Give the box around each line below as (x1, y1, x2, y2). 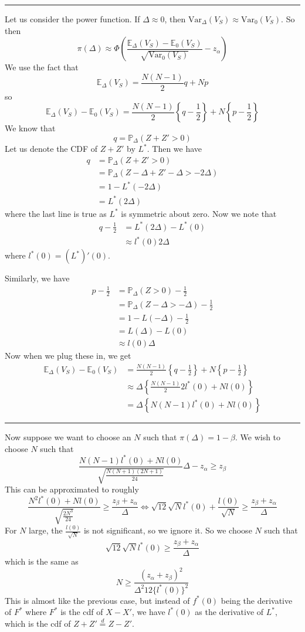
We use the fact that (5, 61, 79, 73)
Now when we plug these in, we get (5, 349, 131, 362)
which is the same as (5, 555, 79, 568)
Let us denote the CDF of (5, 142, 98, 155)
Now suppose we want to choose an (5, 431, 131, 443)
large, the (29, 524, 63, 536)
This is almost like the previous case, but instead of (5, 594, 190, 606)
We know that (5, 122, 56, 134)
